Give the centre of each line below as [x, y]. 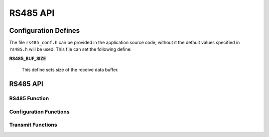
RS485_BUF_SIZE [28, 58]
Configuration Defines [45, 31]
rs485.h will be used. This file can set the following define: [70, 49]
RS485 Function [29, 98]
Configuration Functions [39, 112]
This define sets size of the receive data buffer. [70, 70]
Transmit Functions [33, 125]
